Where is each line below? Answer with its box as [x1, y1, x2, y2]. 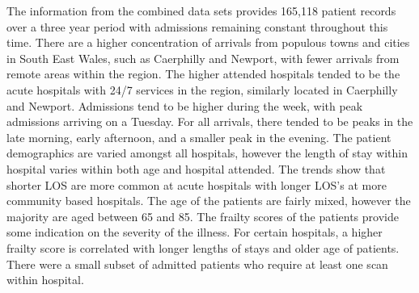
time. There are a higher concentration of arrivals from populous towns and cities [6, 34, 410, 51]
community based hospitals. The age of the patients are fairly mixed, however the [6, 192, 411, 209]
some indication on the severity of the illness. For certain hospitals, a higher [6, 224, 383, 241]
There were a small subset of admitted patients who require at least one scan [6, 255, 388, 272]
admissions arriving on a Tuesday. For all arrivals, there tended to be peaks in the [6, 113, 413, 130]
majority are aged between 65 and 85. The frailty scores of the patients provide [6, 207, 399, 224]
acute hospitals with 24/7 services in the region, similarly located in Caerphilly [6, 81, 398, 98]
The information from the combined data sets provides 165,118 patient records [6, 2, 396, 19]
